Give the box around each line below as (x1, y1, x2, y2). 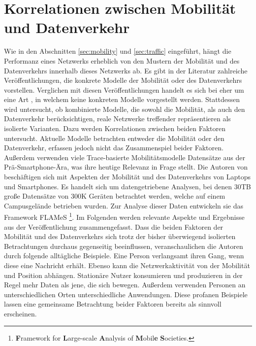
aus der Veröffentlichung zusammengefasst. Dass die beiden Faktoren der (4, 221, 224, 232)
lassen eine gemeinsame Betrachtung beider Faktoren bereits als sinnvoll (4, 299, 222, 309)
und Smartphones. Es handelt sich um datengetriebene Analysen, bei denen (4, 181, 232, 191)
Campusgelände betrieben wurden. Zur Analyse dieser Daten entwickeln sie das (4, 200, 244, 210)
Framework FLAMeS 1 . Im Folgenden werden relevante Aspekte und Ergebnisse (4, 210, 245, 222)
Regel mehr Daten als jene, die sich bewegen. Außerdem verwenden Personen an (4, 279, 246, 290)
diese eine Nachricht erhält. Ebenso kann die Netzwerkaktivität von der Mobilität (4, 260, 250, 271)
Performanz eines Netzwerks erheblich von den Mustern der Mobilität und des (4, 55, 240, 66)
